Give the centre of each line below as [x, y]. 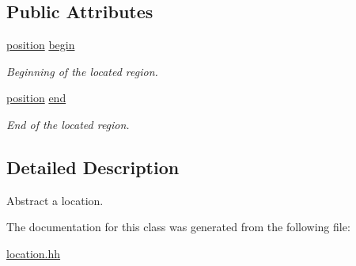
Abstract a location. [55, 200]
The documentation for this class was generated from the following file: [178, 227]
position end [36, 98]
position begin [41, 45]
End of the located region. [68, 124]
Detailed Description [93, 167]
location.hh [34, 253]
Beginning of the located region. [82, 71]
